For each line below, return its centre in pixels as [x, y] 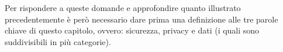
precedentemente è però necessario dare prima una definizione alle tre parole [141, 19]
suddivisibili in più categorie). [58, 41]
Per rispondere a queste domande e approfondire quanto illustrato [123, 8]
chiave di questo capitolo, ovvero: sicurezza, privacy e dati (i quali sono [132, 30]
